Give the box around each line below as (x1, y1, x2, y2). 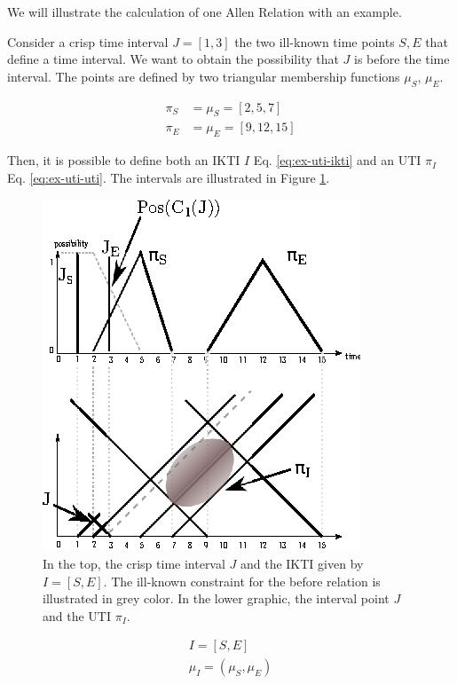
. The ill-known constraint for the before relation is (103, 571, 381, 590)
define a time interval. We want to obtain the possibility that (7, 50, 339, 68)
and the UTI (43, 606, 111, 625)
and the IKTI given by (240, 554, 364, 573)
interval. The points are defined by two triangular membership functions (7, 67, 400, 85)
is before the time (354, 50, 450, 68)
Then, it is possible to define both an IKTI (7, 151, 240, 169)
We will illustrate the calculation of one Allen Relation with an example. (7, 3, 402, 20)
